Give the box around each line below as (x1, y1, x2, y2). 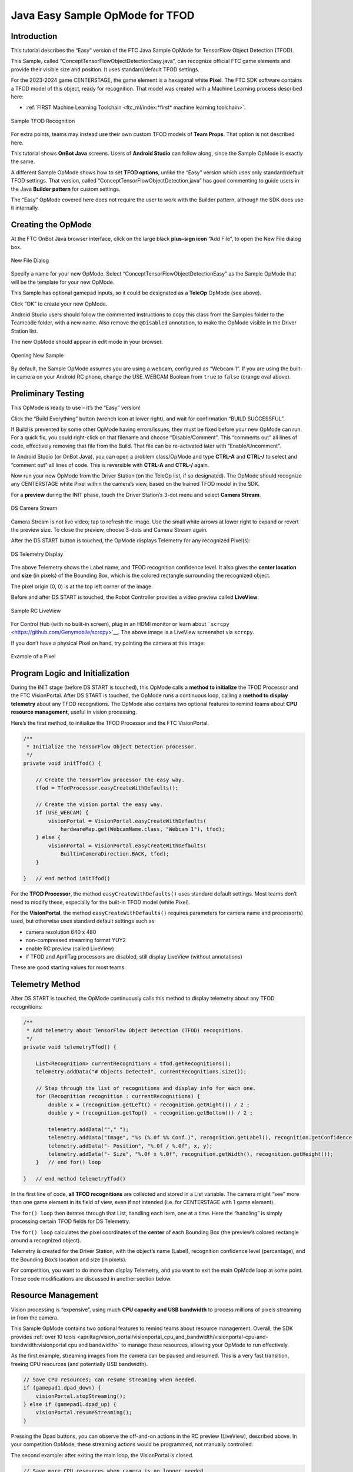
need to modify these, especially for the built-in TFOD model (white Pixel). (11, 899, 191, 906)
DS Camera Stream (11, 505, 58, 512)
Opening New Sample (11, 352, 64, 359)
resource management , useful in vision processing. (11, 708, 138, 715)
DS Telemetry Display (11, 551, 64, 558)
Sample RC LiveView (11, 607, 61, 614)
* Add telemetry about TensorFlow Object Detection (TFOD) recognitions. (26, 1027, 244, 1034)
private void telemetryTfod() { (23, 1043, 117, 1050)
